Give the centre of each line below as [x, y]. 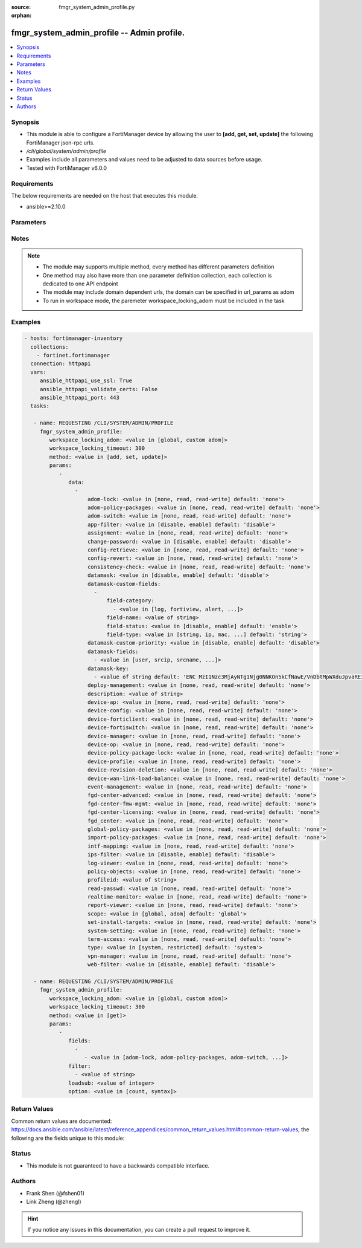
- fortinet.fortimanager [73, 356]
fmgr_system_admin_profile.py [97, 7]
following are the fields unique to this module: [68, 1138]
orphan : [21, 16]
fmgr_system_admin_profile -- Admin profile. [98, 33]
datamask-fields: [113, 651]
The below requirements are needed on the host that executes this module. [105, 195]
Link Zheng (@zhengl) [54, 1202]
